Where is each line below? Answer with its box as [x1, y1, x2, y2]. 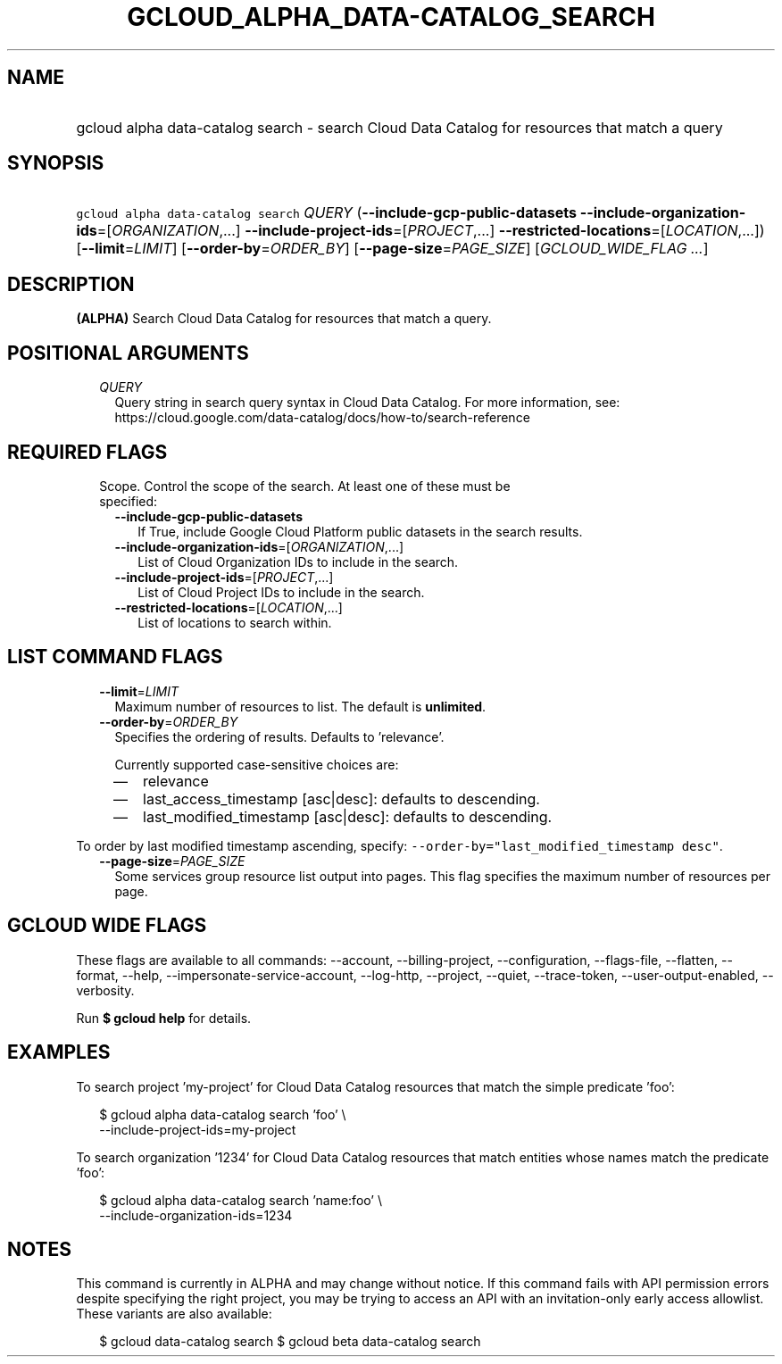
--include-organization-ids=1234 [99, 1207, 293, 1223]
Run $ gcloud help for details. [76, 1010, 252, 1026]
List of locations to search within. [137, 614, 332, 630]
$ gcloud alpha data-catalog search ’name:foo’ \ [99, 1192, 382, 1208]
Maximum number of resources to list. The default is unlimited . [114, 698, 487, 714]
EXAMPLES [7, 1041, 111, 1064]
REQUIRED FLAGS [7, 440, 168, 463]
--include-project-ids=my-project [99, 1121, 296, 1137]
